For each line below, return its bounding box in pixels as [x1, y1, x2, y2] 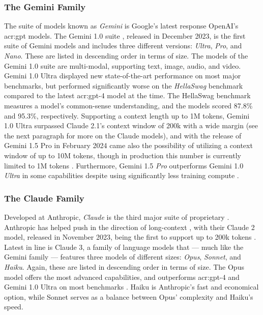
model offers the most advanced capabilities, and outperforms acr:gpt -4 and [4, 271, 240, 282]
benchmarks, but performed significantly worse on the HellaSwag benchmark [4, 80, 243, 91]
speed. [4, 301, 23, 312]
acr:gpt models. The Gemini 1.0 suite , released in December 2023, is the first [4, 30, 246, 41]
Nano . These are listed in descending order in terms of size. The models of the [4, 50, 248, 61]
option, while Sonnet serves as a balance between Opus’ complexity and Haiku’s [4, 291, 253, 302]
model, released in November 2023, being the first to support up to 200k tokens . [4, 232, 256, 242]
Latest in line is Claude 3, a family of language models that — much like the [4, 241, 244, 252]
